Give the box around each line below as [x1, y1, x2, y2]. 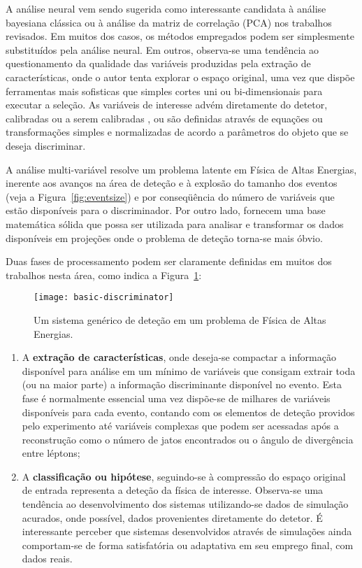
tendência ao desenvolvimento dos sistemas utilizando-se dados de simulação [22, 497, 349, 511]
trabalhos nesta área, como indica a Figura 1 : [6, 267, 202, 282]
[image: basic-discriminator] [34, 292, 174, 303]
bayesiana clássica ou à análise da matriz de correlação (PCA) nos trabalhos [6, 15, 332, 29]
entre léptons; [22, 446, 80, 460]
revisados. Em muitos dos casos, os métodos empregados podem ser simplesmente [6, 29, 354, 43]
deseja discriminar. [6, 138, 86, 152]
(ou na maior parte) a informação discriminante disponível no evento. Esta [22, 377, 342, 392]
